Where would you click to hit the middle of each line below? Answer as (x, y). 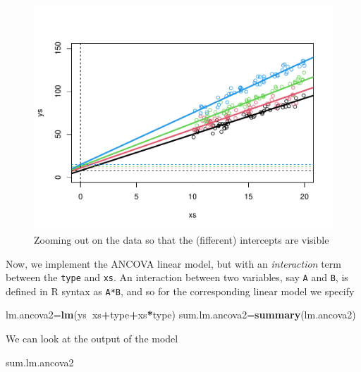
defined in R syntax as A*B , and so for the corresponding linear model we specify (180, 291)
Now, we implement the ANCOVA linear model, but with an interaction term (173, 263)
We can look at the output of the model (92, 338)
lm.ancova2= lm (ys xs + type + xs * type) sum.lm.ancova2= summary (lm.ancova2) (181, 315)
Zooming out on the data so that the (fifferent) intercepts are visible (182, 239)
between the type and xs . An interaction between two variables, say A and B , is (177, 277)
